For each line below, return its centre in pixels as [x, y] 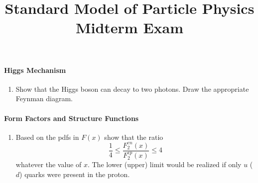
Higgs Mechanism [35, 70]
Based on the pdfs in [47, 137]
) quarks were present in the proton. [75, 174]
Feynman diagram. [44, 98]
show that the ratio [134, 137]
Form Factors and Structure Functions [71, 118]
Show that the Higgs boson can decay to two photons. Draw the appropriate [132, 89]
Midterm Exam [129, 28]
